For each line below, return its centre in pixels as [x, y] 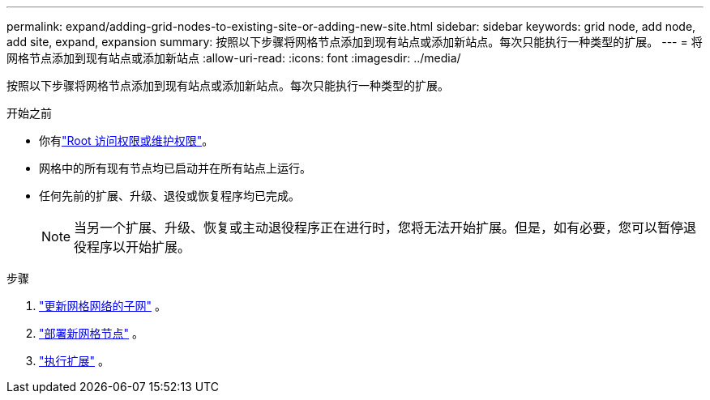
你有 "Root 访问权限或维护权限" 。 [126, 140]
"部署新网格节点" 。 [91, 333]
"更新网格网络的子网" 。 [103, 306]
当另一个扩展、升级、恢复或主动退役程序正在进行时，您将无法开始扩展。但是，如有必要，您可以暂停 [379, 228]
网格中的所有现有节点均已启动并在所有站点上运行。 [175, 168]
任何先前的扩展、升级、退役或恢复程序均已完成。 [169, 196]
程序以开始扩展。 [139, 247]
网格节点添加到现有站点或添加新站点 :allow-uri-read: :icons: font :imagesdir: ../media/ [234, 58]
